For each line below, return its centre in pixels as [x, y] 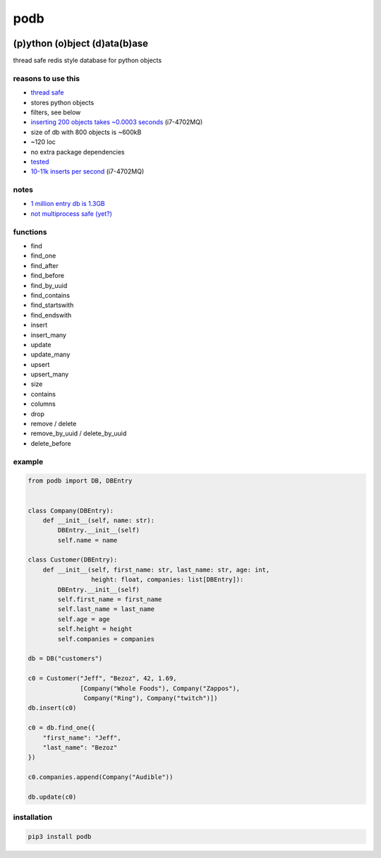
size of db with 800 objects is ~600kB [86, 132]
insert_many [49, 334]
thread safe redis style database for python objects [87, 61]
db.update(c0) [52, 797]
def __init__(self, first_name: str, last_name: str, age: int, [156, 569]
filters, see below [56, 112]
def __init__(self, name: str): [99, 520]
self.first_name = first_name [110, 599]
